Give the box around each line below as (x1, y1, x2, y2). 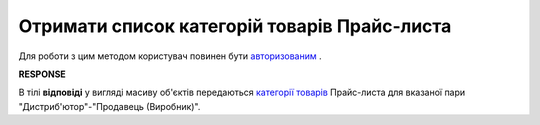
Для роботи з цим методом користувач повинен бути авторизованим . (18, 50, 322, 62)
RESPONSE (18, 68, 67, 80)
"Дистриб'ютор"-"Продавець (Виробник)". (18, 100, 201, 112)
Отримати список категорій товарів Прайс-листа (18, 15, 452, 37)
